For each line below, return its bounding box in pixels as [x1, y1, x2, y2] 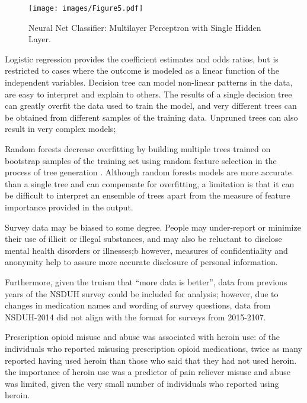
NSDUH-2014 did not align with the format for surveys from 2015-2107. [5, 310, 266, 323]
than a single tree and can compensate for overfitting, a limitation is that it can [5, 177, 295, 190]
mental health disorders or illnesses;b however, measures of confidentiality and [5, 244, 288, 256]
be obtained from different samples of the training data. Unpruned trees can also [5, 111, 298, 123]
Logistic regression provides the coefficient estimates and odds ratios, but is [5, 52, 279, 65]
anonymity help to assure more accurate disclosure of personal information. [5, 256, 278, 268]
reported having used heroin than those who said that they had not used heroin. [5, 354, 297, 366]
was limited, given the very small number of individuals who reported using [5, 377, 279, 389]
